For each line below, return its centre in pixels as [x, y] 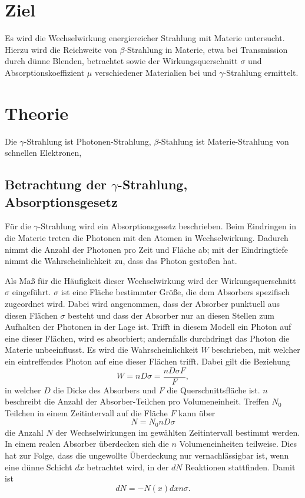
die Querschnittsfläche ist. [213, 390]
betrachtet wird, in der [128, 467]
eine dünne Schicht [39, 467]
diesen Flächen [31, 315]
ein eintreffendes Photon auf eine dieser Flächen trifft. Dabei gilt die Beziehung [147, 361]
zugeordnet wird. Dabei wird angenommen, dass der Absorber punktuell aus [142, 303]
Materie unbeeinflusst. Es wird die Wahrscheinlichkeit [102, 350]
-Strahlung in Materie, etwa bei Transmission [206, 49]
